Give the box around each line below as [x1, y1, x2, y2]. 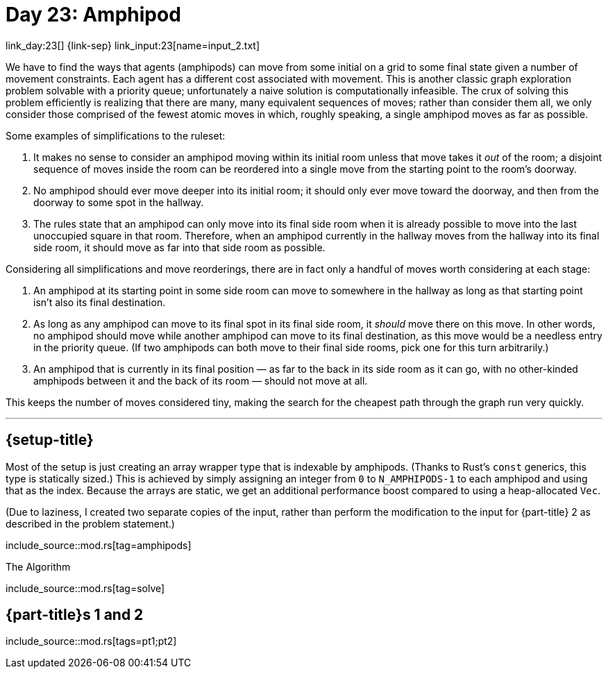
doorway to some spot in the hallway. [33, 196, 204, 208]
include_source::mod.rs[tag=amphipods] [6, 539, 192, 551]
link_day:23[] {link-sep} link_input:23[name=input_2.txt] [6, 39, 260, 51]
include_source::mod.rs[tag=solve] [6, 582, 165, 594]
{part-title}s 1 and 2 [6, 606, 144, 624]
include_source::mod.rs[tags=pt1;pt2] [6, 635, 177, 648]
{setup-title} [6, 431, 94, 449]
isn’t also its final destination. [33, 296, 166, 308]
